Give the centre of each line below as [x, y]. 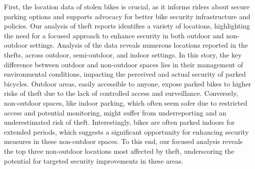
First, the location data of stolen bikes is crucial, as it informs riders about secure [127, 6]
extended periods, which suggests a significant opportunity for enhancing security [127, 131]
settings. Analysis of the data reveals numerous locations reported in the [139, 45]
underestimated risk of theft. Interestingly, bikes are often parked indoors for [119, 122]
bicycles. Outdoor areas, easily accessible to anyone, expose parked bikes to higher [128, 83]
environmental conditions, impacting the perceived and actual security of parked [125, 74]
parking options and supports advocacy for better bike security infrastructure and [127, 16]
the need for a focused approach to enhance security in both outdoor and [114, 35]
